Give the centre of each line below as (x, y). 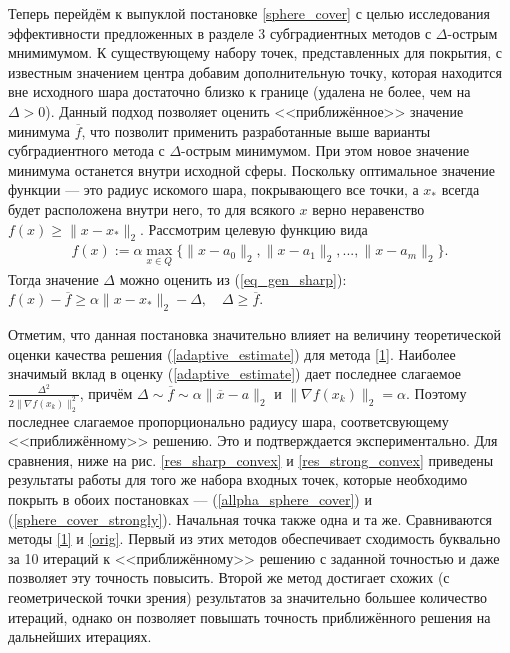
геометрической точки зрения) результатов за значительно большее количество (247, 597)
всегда (460, 189)
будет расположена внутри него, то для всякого (151, 208)
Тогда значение (53, 278)
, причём (106, 392)
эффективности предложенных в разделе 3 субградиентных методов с (220, 32)
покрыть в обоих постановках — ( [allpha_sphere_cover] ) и (190, 499)
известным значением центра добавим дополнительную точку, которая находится (255, 71)
